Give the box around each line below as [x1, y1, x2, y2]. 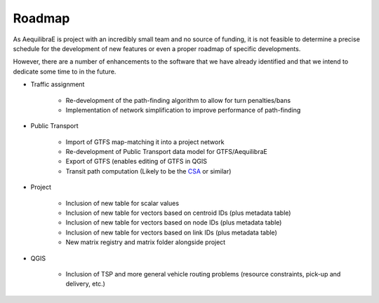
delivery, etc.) [65, 280, 105, 288]
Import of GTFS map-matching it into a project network [65, 137, 225, 146]
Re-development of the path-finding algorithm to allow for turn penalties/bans [65, 96, 291, 104]
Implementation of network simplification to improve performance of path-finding [65, 106, 301, 114]
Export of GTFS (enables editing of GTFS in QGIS [65, 157, 207, 166]
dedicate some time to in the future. [13, 67, 117, 76]
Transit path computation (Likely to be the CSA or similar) [65, 167, 232, 175]
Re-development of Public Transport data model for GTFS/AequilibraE [65, 148, 268, 156]
